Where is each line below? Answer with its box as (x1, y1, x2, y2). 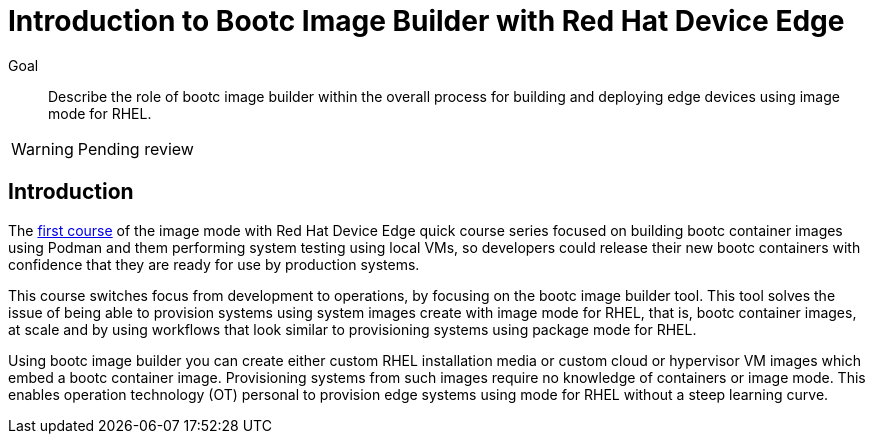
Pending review (77, 138, 194, 159)
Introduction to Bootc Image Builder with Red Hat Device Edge (8, 4, 845, 38)
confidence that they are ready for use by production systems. (8, 255, 420, 273)
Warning (11, 138, 74, 159)
